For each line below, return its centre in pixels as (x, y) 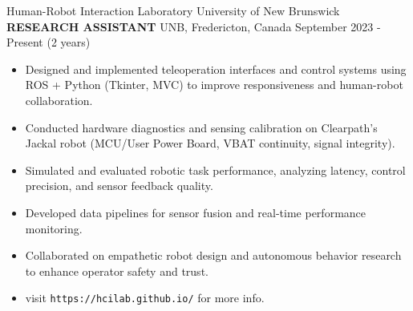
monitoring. (54, 228)
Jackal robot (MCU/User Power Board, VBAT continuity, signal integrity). (210, 143)
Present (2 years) (49, 42)
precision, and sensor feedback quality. (119, 186)
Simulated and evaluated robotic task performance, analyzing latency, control (215, 170)
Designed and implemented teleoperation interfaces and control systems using (216, 69)
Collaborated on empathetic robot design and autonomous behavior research (213, 255)
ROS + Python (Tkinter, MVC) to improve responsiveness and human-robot (214, 85)
